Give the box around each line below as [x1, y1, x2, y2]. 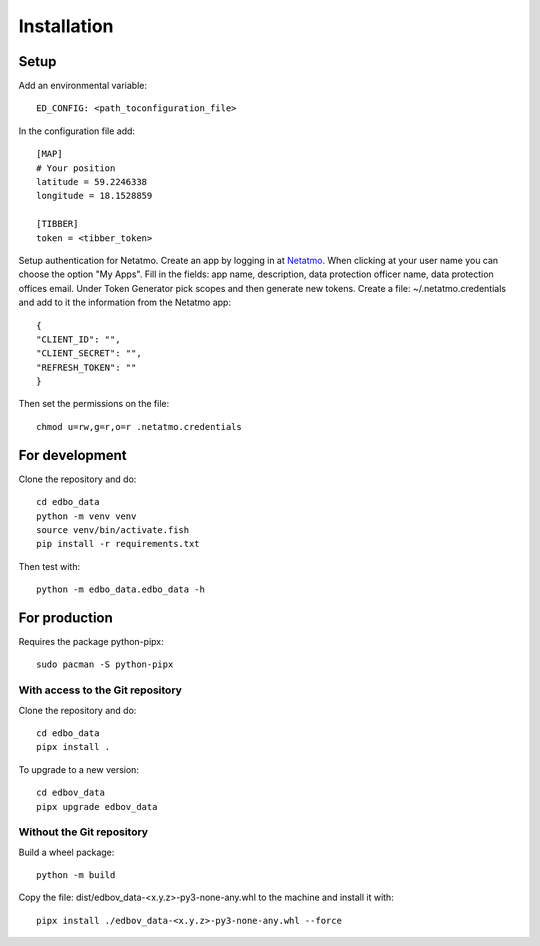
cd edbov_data [36, 787, 105, 799]
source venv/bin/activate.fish [36, 524, 190, 535]
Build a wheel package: [18, 846, 115, 858]
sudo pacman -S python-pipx [36, 659, 174, 670]
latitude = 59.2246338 [36, 176, 148, 188]
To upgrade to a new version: [18, 763, 140, 775]
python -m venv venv [36, 510, 137, 522]
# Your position [36, 162, 116, 174]
